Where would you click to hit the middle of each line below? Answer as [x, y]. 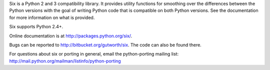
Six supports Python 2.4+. [36, 27]
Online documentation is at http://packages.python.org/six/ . [71, 36]
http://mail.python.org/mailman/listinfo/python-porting [65, 61]
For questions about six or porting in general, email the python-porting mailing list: [94, 54]
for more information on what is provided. [52, 17]
